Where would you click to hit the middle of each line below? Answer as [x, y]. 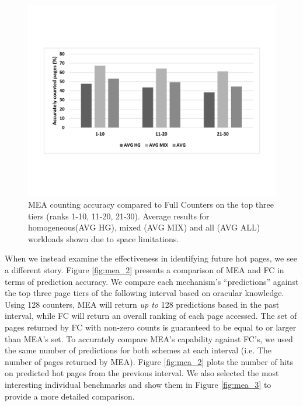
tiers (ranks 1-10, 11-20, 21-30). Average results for [119, 216]
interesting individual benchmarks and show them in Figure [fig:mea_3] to [138, 385]
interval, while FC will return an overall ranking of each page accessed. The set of [151, 316]
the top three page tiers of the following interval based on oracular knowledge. [144, 293]
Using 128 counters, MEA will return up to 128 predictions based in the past [142, 304]
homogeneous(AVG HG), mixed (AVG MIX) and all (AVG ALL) [144, 227]
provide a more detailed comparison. [70, 396]
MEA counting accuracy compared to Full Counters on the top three [151, 204]
